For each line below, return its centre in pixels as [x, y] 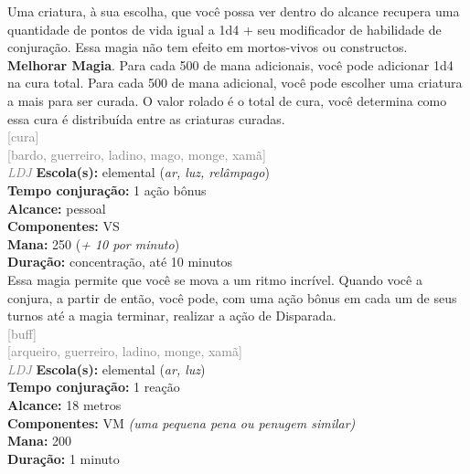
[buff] [22, 333]
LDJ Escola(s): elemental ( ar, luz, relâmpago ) [139, 172]
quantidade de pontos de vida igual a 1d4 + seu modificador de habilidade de [224, 29]
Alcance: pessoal [57, 208]
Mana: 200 [40, 441]
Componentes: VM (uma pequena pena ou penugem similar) [182, 422]
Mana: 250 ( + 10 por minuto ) [94, 243]
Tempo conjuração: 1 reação [94, 387]
